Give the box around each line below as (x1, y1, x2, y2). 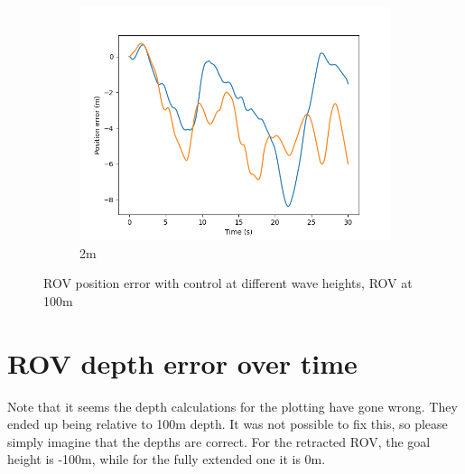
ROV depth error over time (7, 344, 358, 381)
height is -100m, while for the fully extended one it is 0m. (7, 450, 326, 469)
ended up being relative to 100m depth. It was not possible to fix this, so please (7, 414, 448, 433)
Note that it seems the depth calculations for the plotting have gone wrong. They (7, 396, 458, 415)
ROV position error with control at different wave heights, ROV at (43, 274, 413, 293)
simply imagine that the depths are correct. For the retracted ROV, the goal (7, 432, 431, 451)
